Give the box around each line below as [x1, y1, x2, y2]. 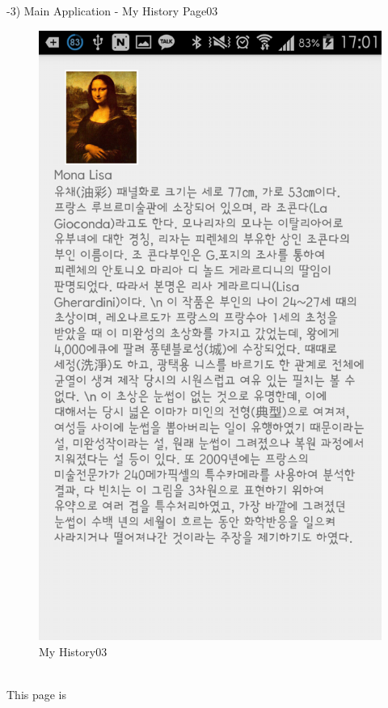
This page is [6, 686, 67, 703]
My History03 [39, 642, 108, 659]
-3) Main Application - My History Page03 [6, 2, 218, 19]
